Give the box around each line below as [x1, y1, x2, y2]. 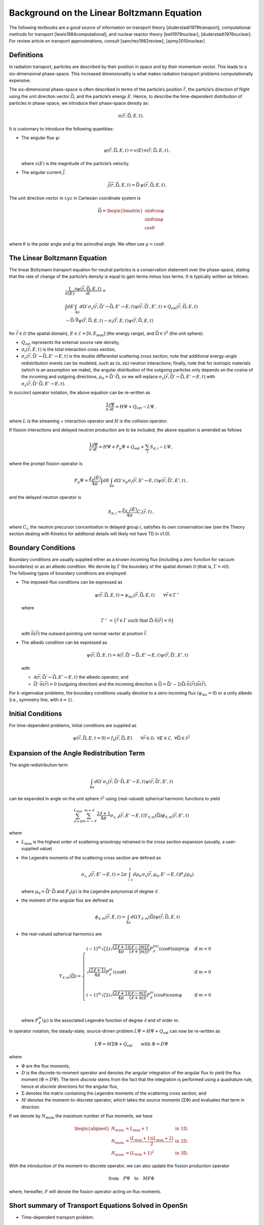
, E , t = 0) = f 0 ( [86, 735, 117, 742]
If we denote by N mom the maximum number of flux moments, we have [9, 1113, 153, 1120]
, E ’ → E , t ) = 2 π [94, 871, 127, 877]
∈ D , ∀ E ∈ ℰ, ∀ [146, 735, 177, 741]
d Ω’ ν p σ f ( [114, 478, 134, 485]
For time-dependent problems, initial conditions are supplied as [9, 723, 137, 729]
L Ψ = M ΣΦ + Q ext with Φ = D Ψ [94, 1041, 168, 1048]
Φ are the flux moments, [21, 1063, 70, 1069]
